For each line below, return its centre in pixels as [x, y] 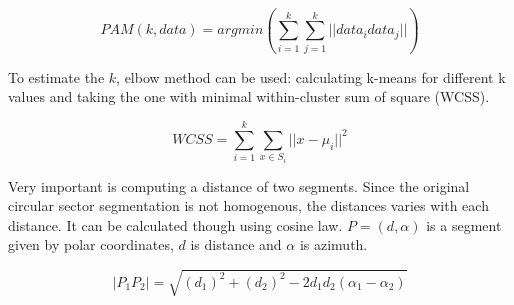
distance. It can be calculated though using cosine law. [175, 224]
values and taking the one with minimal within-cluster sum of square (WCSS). [249, 96]
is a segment [464, 224]
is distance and [236, 244]
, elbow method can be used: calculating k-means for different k [311, 76]
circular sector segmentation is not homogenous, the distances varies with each [248, 205]
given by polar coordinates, [91, 244]
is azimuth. [333, 244]
